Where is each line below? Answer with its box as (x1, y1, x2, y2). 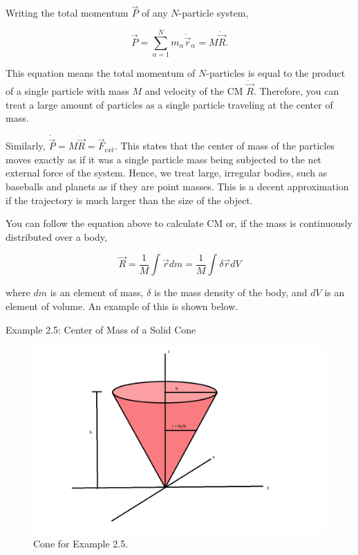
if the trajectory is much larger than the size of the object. (6, 192, 253, 207)
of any (141, 6, 168, 20)
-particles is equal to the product (206, 65, 346, 80)
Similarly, (6, 138, 46, 153)
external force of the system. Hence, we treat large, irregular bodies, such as (6, 165, 328, 180)
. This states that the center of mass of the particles (114, 138, 335, 153)
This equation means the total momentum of (6, 65, 196, 80)
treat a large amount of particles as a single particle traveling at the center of (6, 97, 333, 111)
